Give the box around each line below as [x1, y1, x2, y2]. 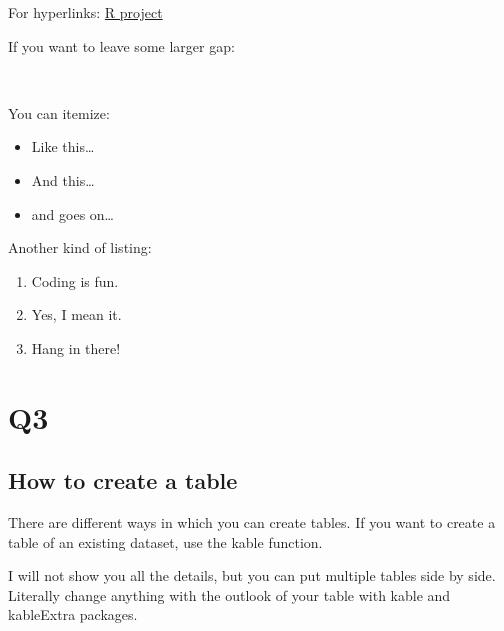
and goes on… [31, 203, 114, 224]
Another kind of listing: [8, 237, 152, 258]
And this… [31, 169, 95, 190]
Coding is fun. [31, 270, 119, 291]
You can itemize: [8, 102, 110, 123]
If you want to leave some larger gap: [8, 35, 235, 56]
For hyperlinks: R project [8, 2, 163, 22]
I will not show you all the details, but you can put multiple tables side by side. [8, 565, 496, 586]
